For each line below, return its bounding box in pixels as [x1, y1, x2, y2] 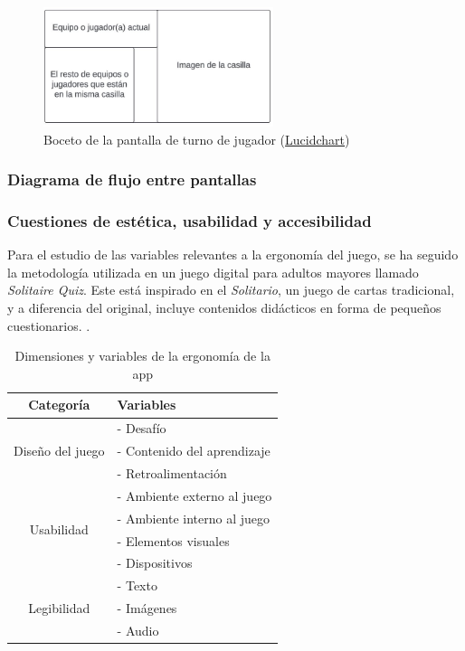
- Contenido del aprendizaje [117, 441, 270, 460]
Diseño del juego [14, 441, 105, 460]
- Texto [117, 576, 157, 595]
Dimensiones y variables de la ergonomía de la [14, 346, 270, 365]
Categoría [28, 395, 90, 414]
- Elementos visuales [117, 531, 230, 550]
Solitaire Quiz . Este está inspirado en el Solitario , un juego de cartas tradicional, [7, 280, 455, 299]
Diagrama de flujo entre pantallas [7, 168, 257, 191]
